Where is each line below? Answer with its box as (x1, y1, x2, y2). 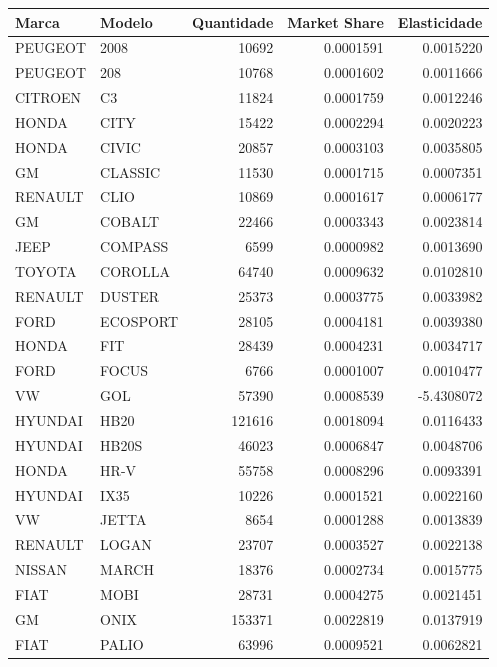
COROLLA (100, 260, 170, 281)
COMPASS (100, 236, 169, 257)
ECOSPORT (100, 310, 179, 331)
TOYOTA (15, 260, 77, 281)
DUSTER (100, 285, 160, 306)
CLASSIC (100, 161, 161, 182)
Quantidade (192, 11, 274, 32)
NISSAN (15, 559, 68, 580)
